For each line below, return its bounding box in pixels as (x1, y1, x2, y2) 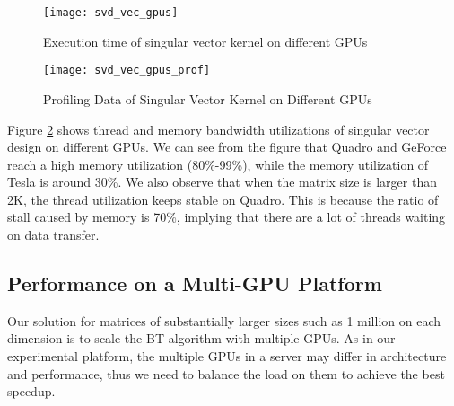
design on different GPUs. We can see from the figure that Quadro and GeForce (7, 137, 447, 156)
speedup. (7, 382, 56, 401)
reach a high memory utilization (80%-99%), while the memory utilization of (7, 154, 429, 173)
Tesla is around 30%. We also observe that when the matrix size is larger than (7, 172, 437, 191)
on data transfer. (7, 225, 100, 244)
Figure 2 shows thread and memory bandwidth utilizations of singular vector (7, 119, 430, 138)
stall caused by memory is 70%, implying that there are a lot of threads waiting (7, 207, 446, 226)
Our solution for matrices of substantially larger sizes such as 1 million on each (7, 311, 441, 330)
